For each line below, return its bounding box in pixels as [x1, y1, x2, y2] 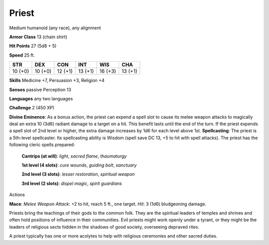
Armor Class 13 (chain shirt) [9, 34, 67, 40]
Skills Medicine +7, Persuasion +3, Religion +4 [9, 78, 105, 83]
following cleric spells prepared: [9, 142, 75, 148]
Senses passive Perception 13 [9, 86, 72, 92]
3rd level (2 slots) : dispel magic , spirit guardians [21, 180, 122, 186]
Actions [9, 192, 25, 198]
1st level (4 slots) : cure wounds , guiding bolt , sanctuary [21, 162, 137, 168]
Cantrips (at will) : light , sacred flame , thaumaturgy [21, 153, 127, 159]
